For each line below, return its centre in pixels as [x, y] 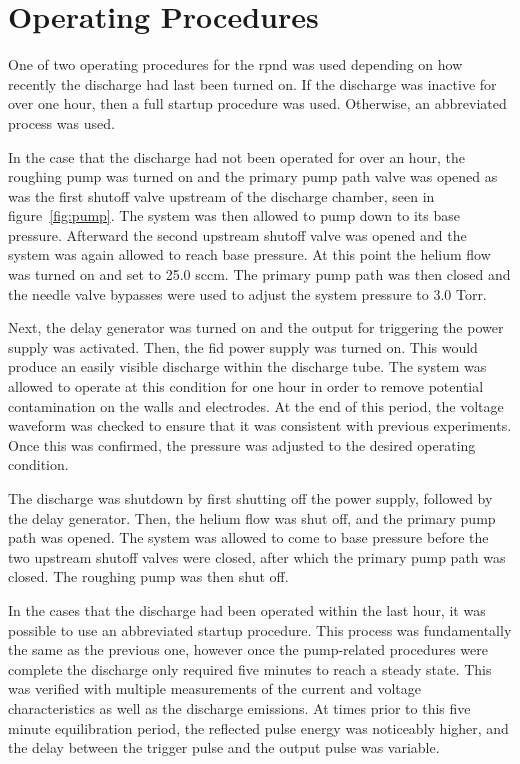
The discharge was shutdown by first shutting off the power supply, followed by [250, 498]
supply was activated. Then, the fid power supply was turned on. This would [243, 346]
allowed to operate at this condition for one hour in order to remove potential [246, 386]
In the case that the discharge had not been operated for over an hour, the [236, 156]
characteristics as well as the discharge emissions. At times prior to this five [239, 707]
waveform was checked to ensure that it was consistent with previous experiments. [260, 425]
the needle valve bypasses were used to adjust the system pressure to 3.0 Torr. [247, 293]
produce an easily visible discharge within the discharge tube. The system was [247, 366]
